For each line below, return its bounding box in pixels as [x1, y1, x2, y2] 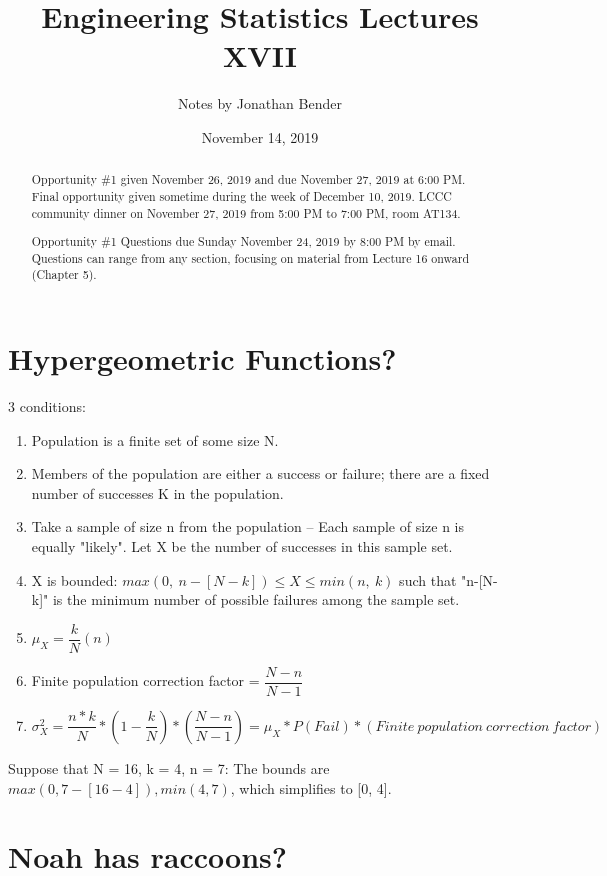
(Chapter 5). [31, 266, 97, 283]
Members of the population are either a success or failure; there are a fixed [31, 463, 490, 484]
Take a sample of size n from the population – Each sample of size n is [31, 516, 465, 537]
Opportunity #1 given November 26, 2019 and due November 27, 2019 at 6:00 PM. [31, 171, 466, 188]
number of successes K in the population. [31, 482, 284, 503]
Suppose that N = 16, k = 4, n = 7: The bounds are [8, 757, 330, 778]
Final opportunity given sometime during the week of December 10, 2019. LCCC [31, 187, 452, 204]
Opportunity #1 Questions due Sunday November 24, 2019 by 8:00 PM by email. [31, 233, 456, 250]
